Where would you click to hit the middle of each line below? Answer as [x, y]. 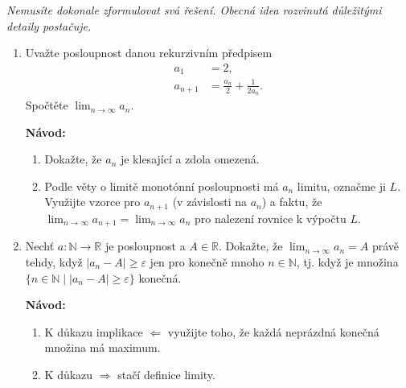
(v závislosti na [209, 202]
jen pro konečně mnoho [207, 261]
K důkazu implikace [94, 331]
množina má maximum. [103, 347]
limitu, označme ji [341, 186]
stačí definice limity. [166, 374]
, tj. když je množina [347, 261]
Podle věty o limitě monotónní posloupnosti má [162, 186]
